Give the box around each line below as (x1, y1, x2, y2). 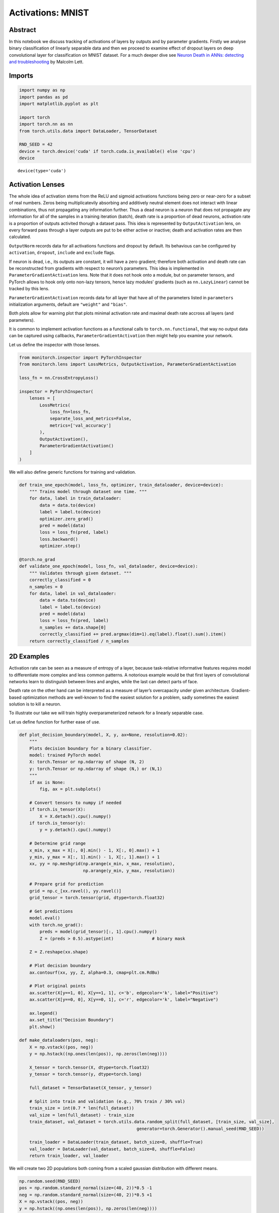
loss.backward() (39, 536, 78, 542)
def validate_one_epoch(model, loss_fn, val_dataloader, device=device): (19, 563, 198, 569)
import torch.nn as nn (19, 121, 73, 127)
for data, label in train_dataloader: (29, 495, 122, 501)
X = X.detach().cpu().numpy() (39, 813, 111, 819)
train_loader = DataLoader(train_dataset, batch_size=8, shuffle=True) (29, 1139, 203, 1145)
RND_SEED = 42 (19, 142, 53, 148)
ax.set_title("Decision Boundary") (29, 1017, 114, 1023)
